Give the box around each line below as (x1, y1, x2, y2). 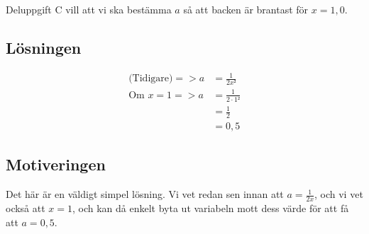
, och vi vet (314, 187, 363, 201)
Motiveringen (6, 153, 106, 175)
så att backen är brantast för (183, 2, 309, 16)
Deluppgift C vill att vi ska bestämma (6, 2, 172, 16)
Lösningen (6, 36, 82, 58)
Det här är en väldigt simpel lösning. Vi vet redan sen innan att (6, 187, 284, 201)
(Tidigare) (128, 74, 173, 84)
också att (6, 200, 45, 215)
